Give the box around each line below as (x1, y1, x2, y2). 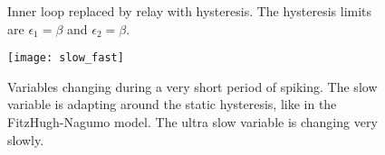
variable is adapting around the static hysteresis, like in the (7, 95, 337, 114)
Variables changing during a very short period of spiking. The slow (7, 77, 378, 96)
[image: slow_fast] (7, 51, 124, 65)
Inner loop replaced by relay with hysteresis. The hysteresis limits (7, 2, 372, 20)
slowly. (7, 130, 44, 149)
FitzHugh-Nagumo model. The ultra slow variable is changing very (7, 113, 378, 132)
